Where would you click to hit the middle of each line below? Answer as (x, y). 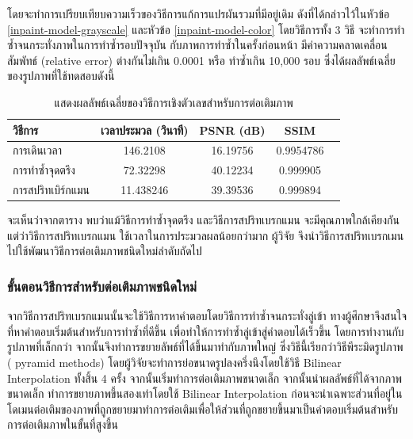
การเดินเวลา (37, 150)
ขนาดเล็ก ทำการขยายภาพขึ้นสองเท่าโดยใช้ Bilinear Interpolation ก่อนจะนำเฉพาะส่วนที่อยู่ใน (205, 393)
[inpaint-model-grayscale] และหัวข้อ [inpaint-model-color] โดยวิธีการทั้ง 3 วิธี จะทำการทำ (206, 29)
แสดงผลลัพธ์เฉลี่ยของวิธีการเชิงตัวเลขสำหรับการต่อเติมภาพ (174, 102)
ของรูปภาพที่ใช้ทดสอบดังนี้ (61, 76)
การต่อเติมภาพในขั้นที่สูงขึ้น (63, 424)
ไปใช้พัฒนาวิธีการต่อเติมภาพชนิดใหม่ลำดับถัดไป (105, 251)
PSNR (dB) (232, 130)
